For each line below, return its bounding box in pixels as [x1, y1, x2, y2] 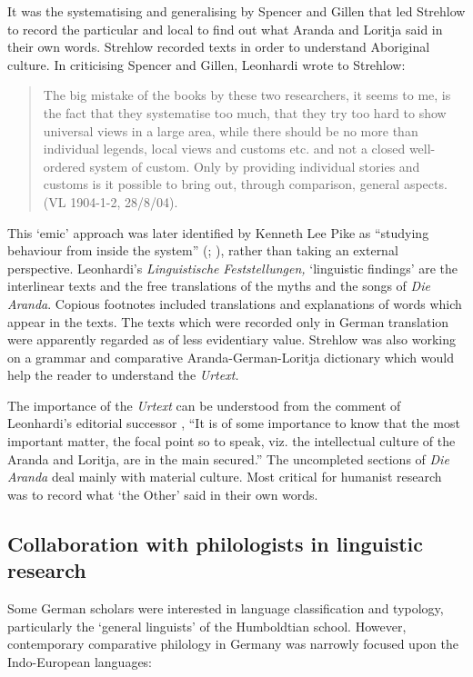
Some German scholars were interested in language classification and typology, [7, 599, 444, 618]
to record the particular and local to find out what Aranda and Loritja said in [7, 19, 443, 38]
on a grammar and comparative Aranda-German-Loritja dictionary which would [7, 347, 454, 366]
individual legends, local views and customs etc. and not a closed [43, 139, 406, 158]
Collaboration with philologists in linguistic [7, 529, 424, 557]
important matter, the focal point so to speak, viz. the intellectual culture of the [7, 432, 456, 451]
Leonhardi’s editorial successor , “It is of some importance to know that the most [7, 413, 460, 433]
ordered [43, 156, 86, 175]
